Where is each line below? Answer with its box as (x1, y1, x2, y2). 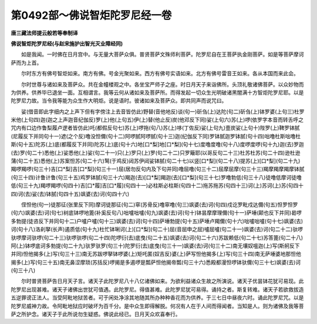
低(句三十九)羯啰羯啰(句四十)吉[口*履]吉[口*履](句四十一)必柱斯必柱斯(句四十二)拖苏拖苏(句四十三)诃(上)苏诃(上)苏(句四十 (11, 182, 304, 189)
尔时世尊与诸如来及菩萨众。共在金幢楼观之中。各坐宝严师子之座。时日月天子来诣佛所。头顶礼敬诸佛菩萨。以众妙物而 (21, 81, 304, 88)
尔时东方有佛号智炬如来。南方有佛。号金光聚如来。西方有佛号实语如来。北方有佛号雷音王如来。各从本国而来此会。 (21, 70, 299, 77)
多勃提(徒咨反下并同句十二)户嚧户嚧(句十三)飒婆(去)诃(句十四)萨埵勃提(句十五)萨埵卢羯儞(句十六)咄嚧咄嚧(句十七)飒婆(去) (11, 218, 303, 225)
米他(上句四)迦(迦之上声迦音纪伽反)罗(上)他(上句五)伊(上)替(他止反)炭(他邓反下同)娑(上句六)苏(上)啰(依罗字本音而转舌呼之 (11, 116, 304, 123)
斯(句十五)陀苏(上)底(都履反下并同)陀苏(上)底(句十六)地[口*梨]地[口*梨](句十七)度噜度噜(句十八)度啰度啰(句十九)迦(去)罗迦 (11, 141, 305, 148)
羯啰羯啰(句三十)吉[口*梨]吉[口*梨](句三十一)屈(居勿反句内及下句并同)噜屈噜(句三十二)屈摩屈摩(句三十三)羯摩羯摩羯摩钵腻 (11, 165, 305, 173)
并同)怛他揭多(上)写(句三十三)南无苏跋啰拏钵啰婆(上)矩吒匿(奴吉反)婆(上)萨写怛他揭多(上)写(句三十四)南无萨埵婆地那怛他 (11, 250, 302, 258)
